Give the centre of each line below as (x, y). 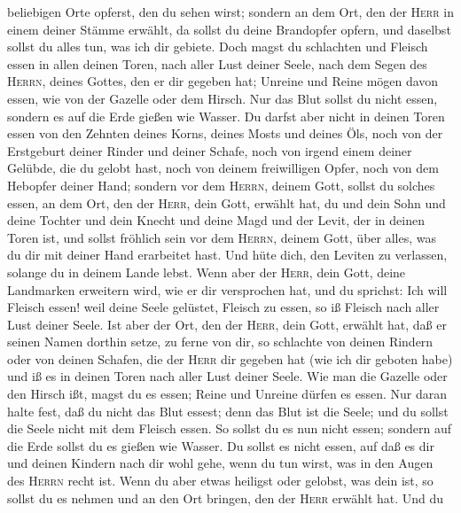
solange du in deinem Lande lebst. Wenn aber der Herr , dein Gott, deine (207, 272)
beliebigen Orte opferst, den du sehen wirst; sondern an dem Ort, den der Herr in (230, 12)
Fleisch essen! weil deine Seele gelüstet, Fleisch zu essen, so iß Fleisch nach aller (223, 307)
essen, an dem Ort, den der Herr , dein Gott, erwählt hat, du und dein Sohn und (227, 202)
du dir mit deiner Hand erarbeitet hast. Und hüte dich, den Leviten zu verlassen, (227, 255)
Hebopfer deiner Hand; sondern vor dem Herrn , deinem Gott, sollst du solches (221, 185)
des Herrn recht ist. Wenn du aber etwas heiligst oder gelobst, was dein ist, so (220, 481)
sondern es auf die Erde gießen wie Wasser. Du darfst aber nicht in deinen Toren (226, 116)
